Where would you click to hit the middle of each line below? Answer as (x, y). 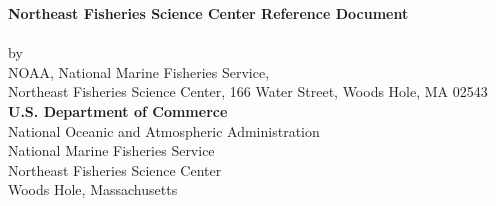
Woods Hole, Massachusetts (93, 189)
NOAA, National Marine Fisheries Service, (139, 71)
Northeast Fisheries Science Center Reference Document (208, 13)
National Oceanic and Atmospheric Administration (164, 130)
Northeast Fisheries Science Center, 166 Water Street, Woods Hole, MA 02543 (248, 91)
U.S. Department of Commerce (118, 110)
